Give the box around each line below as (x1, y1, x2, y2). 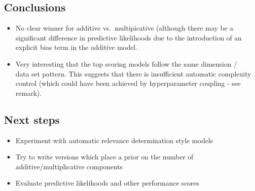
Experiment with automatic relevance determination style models (15, 135, 213, 145)
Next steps (4, 112, 60, 127)
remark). (15, 87, 42, 98)
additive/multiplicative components (15, 161, 123, 171)
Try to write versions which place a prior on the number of (15, 152, 193, 162)
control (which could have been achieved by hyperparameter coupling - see (15, 78, 241, 88)
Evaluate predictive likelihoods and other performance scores (15, 178, 199, 188)
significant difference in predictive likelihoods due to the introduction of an (15, 32, 242, 42)
